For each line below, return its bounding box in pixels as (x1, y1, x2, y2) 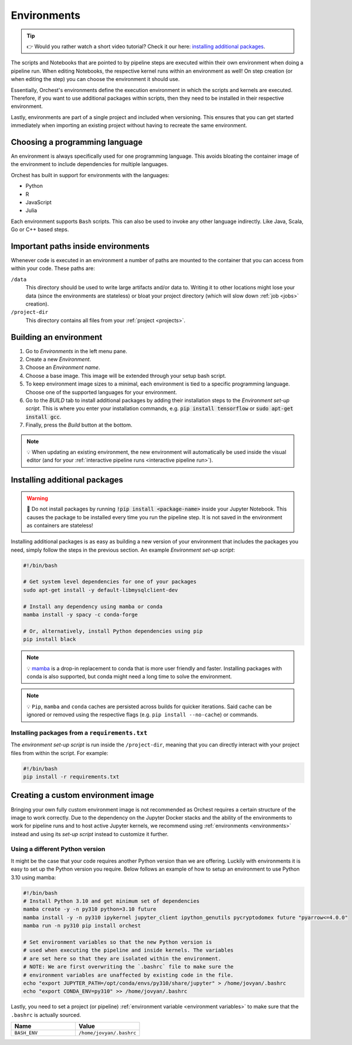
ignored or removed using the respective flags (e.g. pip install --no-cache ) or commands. (26, 711, 258, 718)
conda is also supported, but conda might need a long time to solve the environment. (26, 672, 232, 680)
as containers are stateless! (26, 522, 93, 529)
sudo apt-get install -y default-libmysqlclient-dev (23, 587, 178, 593)
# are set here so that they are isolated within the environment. (23, 955, 222, 962)
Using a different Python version (11, 845, 106, 853)
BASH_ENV (14, 1030, 38, 1036)
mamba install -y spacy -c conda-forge (23, 611, 138, 618)
